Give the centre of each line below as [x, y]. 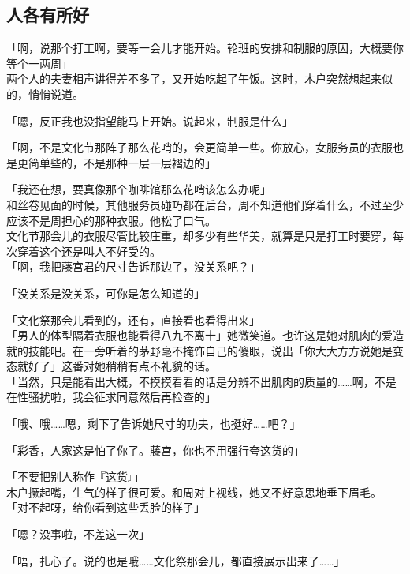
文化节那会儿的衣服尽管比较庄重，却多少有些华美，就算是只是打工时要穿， [199, 236]
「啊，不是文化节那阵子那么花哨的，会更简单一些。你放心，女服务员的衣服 [199, 147]
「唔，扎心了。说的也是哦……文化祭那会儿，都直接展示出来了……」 [176, 560]
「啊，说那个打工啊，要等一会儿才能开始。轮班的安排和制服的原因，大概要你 [205, 48]
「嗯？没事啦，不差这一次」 [78, 534]
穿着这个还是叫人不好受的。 [89, 251]
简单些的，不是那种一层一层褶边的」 [122, 162]
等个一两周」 [39, 63]
